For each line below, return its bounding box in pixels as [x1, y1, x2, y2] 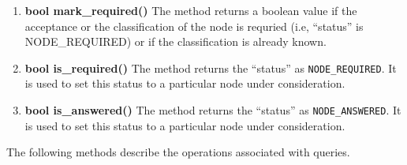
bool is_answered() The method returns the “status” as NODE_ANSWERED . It [24, 102, 401, 118]
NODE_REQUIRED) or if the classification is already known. [24, 33, 327, 50]
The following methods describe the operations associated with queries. [6, 144, 350, 160]
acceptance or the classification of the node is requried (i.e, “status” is [24, 17, 364, 34]
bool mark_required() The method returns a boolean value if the [24, 2, 357, 18]
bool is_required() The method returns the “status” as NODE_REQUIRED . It [24, 59, 397, 76]
